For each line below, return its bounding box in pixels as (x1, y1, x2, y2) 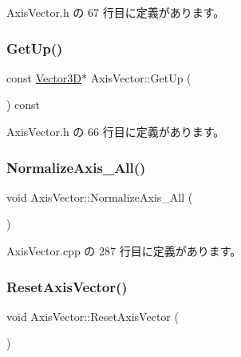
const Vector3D (6, 69, 82, 86)
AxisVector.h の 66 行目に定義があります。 (6, 123, 225, 139)
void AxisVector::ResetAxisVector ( (6, 307, 179, 324)
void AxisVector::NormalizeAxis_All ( (6, 188, 193, 205)
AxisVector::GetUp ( (90, 69, 192, 86)
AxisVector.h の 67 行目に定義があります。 (6, 4, 225, 20)
